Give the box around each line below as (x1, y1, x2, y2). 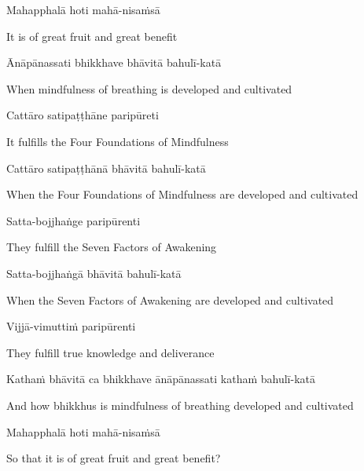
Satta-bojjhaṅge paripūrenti (6, 212, 141, 228)
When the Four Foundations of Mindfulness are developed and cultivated (6, 186, 358, 203)
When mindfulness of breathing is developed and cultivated (6, 80, 292, 97)
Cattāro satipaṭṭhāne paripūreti (6, 107, 159, 123)
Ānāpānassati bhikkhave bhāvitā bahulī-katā (6, 54, 222, 71)
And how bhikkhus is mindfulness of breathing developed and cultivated (6, 396, 354, 413)
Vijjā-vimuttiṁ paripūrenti (6, 318, 136, 334)
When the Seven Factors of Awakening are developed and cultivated (6, 291, 334, 308)
